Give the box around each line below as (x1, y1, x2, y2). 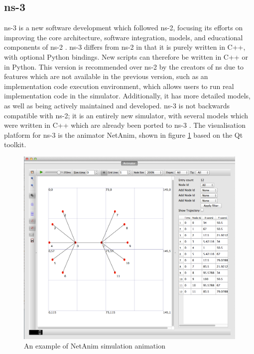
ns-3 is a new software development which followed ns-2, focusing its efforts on (4, 22, 243, 33)
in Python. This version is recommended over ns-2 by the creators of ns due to (4, 61, 244, 72)
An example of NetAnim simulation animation (24, 341, 165, 351)
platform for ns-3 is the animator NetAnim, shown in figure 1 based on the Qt (4, 129, 243, 140)
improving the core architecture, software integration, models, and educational (4, 32, 243, 42)
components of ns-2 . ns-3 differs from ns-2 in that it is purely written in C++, (4, 42, 246, 52)
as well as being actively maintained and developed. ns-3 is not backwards (4, 100, 230, 110)
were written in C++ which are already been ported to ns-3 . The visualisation (4, 120, 246, 130)
